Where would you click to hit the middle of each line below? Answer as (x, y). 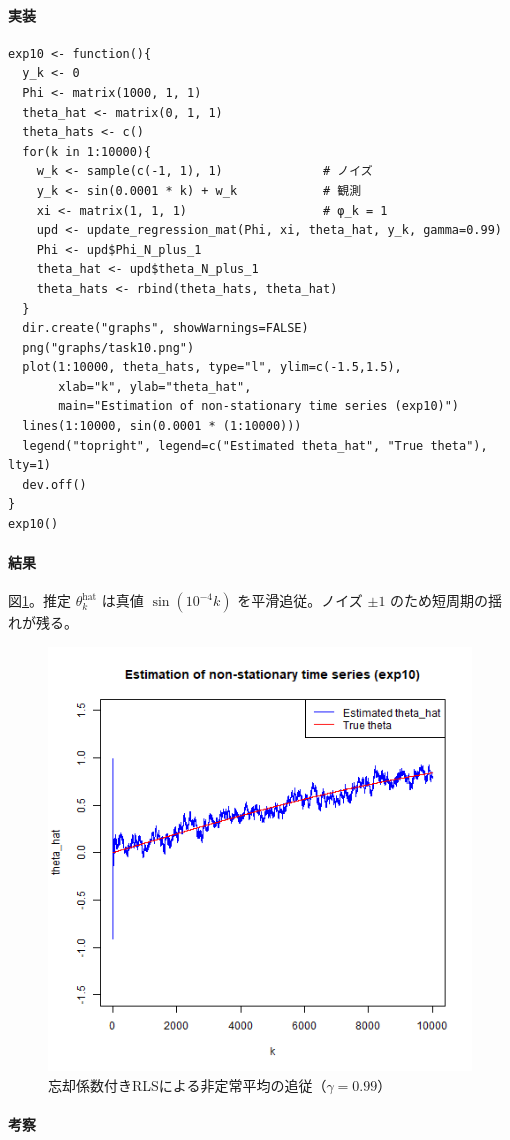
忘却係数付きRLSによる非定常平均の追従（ (187, 1084)
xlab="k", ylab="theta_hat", (155, 386)
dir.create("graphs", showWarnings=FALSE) (165, 328)
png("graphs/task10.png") (108, 347)
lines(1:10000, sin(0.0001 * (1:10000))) (162, 426)
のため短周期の (439, 600)
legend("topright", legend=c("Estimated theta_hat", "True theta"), (255, 445)
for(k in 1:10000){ (87, 151)
